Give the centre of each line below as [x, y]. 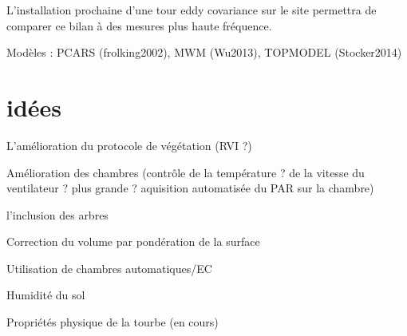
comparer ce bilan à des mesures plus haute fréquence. [139, 25]
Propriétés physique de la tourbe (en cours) [113, 322]
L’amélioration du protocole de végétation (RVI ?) [129, 145]
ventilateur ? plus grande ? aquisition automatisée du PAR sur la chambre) [190, 188]
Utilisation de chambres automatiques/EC [109, 268]
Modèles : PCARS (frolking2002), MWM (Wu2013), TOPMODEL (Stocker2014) [204, 52]
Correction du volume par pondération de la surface [133, 241]
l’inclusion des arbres [57, 214]
